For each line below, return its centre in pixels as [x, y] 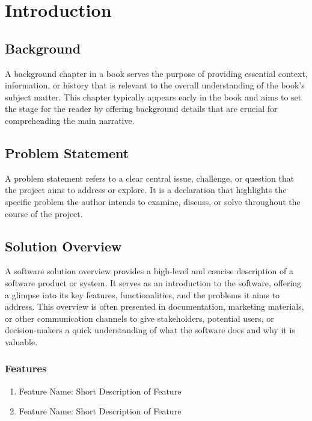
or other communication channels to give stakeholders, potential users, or [139, 318]
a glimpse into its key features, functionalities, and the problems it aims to [142, 294]
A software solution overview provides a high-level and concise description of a [149, 271]
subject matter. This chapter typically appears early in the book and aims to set [153, 97]
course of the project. [44, 213]
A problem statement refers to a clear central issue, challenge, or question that [150, 178]
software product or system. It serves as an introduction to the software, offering [153, 282]
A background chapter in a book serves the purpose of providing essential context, [156, 73]
